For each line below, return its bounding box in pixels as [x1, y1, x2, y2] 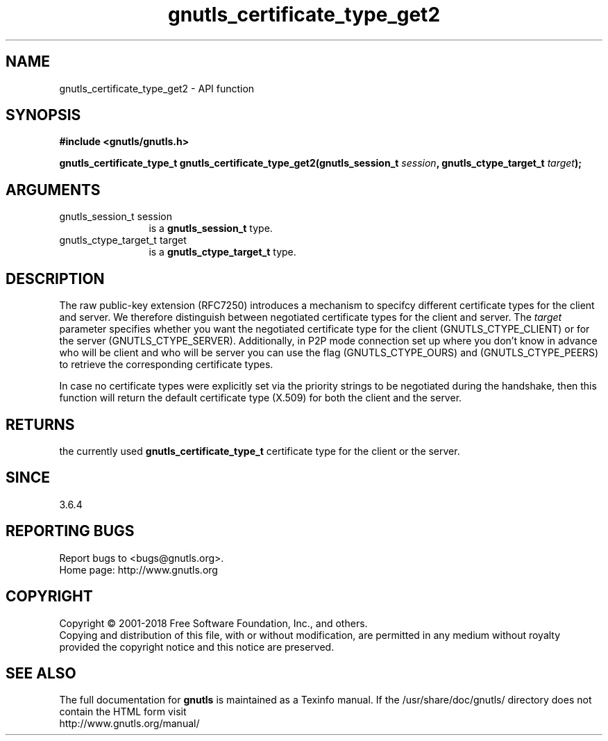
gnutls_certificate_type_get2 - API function [59, 82, 255, 94]
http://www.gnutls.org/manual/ [59, 717, 200, 730]
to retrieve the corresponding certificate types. [59, 358, 273, 371]
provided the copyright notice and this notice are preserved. [59, 640, 335, 653]
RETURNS [6, 415, 75, 433]
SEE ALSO [6, 664, 76, 682]
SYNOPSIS [6, 106, 81, 124]
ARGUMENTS [6, 181, 101, 199]
